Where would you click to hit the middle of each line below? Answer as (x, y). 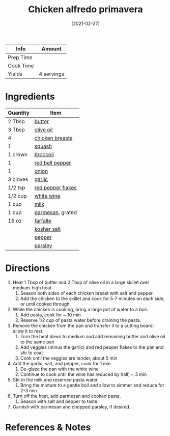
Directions (27, 268)
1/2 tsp (17, 187)
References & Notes (48, 427)
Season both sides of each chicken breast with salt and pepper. (87, 293)
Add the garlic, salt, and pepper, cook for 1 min (62, 363)
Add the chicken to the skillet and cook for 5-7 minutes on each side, (92, 298)
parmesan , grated (56, 212)
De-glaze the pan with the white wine (60, 369)
